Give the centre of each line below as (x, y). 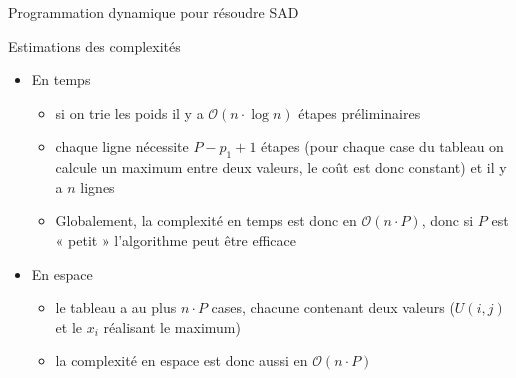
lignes (97, 186)
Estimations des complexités (94, 45)
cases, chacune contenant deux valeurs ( (333, 307)
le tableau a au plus (116, 307)
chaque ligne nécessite (122, 146)
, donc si (447, 220)
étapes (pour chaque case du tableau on (382, 146)
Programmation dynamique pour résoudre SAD (153, 12)
